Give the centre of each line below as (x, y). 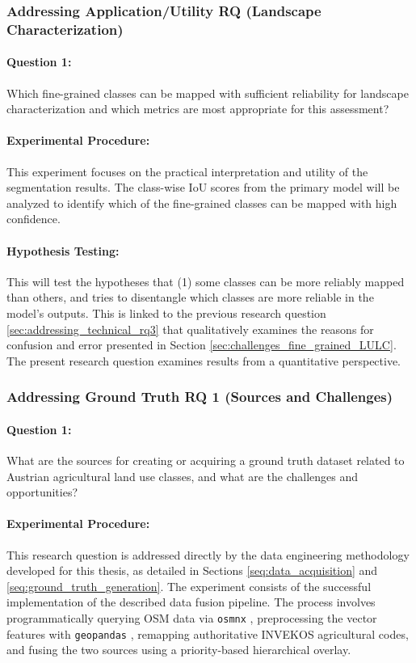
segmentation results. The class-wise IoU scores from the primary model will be (203, 187)
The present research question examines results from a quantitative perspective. (204, 360)
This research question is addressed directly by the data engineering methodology (208, 554)
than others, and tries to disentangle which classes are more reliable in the (190, 297)
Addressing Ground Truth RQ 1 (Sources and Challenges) (200, 397)
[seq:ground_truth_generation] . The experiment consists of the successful (189, 586)
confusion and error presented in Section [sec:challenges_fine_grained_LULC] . (202, 345)
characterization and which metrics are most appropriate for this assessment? (198, 109)
